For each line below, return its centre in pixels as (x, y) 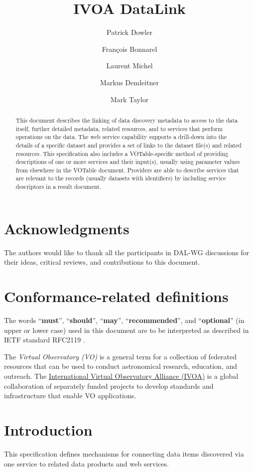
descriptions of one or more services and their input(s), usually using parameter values (128, 162)
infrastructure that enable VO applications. (70, 395)
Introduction (48, 429)
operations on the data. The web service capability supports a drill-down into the (121, 137)
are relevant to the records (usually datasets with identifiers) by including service (121, 178)
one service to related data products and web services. (86, 463)
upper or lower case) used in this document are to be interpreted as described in (126, 330)
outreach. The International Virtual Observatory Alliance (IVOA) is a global (121, 376)
